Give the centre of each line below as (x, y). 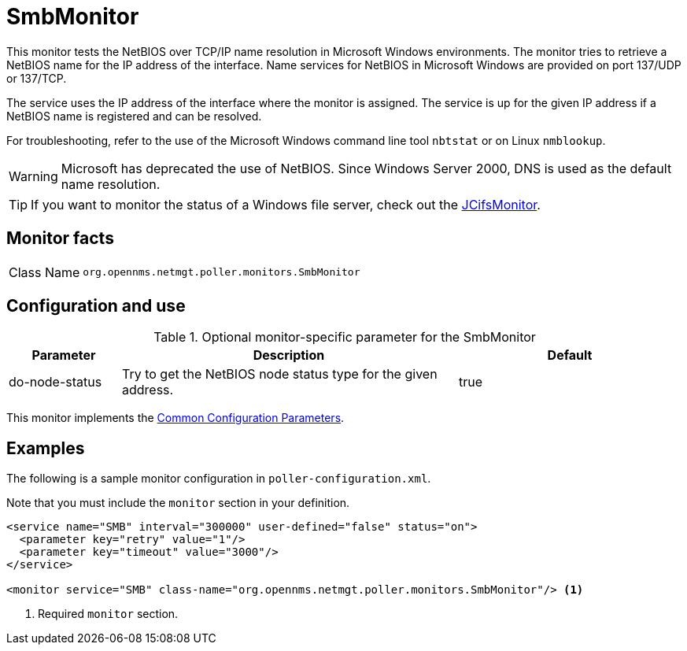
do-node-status (55, 382)
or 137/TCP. (37, 78)
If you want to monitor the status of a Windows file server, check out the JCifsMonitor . (286, 204)
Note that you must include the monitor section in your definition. (178, 503)
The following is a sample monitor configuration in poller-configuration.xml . (219, 479)
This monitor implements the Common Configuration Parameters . (175, 418)
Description (289, 355)
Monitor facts (60, 239)
